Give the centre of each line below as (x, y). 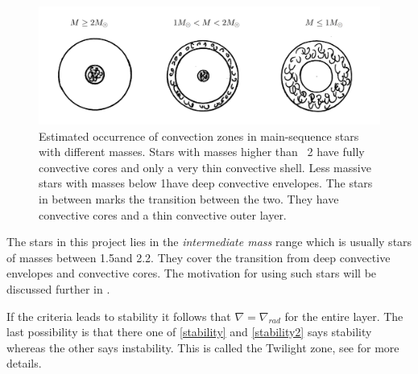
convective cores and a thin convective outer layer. (163, 214)
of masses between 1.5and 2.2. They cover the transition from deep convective (199, 257)
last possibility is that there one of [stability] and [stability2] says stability (189, 332)
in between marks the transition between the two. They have (189, 198)
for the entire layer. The (344, 316)
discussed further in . (58, 288)
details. (24, 363)
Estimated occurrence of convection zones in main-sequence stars (199, 136)
